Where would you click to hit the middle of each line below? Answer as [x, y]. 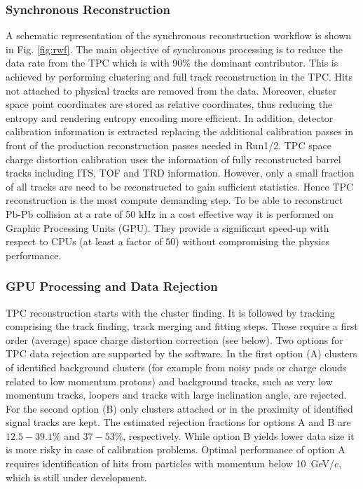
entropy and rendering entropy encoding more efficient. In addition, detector [170, 117]
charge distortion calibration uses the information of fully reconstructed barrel [173, 159]
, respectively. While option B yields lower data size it [239, 435]
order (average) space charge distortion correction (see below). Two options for [174, 339]
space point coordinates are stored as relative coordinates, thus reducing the [169, 104]
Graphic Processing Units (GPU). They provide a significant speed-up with [167, 227]
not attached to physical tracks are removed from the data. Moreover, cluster [171, 90]
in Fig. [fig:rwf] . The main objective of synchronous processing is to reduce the [174, 49]
